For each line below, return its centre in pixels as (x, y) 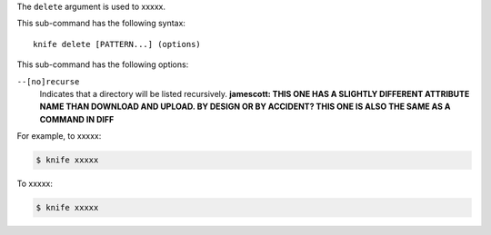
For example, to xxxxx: (59, 136)
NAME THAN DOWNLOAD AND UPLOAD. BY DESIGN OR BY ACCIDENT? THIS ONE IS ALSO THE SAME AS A (245, 107)
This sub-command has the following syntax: (101, 24)
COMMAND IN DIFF (77, 119)
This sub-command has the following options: (103, 64)
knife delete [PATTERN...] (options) (117, 44)
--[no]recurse (48, 81)
